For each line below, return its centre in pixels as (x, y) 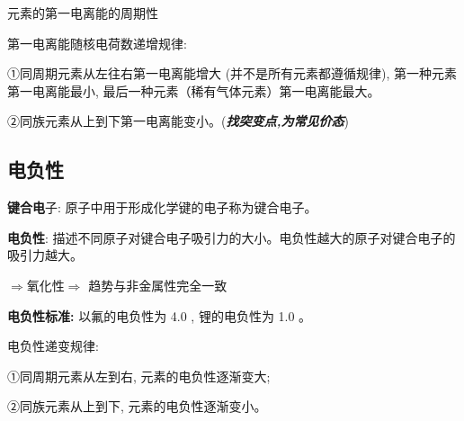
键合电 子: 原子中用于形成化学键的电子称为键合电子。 (162, 207)
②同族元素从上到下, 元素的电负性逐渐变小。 (137, 406)
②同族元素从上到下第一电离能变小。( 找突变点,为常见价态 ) (178, 121)
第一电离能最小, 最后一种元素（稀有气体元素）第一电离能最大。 (194, 90)
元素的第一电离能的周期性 (83, 13)
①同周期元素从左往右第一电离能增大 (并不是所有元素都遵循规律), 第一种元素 (232, 73)
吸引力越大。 (45, 255)
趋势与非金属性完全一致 (158, 285)
